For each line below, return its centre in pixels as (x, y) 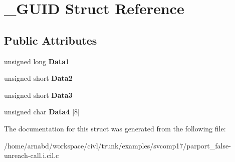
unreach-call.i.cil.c (32, 155)
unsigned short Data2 (38, 78)
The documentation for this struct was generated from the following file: (115, 128)
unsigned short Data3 (38, 95)
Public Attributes (51, 40)
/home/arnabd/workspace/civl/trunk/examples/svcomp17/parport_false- (117, 145)
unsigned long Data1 (37, 61)
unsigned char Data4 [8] (42, 112)
